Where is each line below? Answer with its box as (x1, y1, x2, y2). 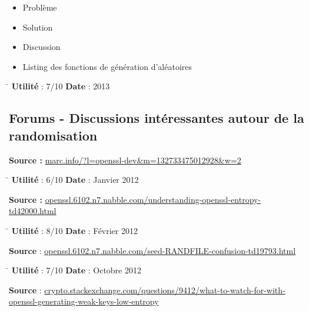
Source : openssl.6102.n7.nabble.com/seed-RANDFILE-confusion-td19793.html (9, 244, 296, 256)
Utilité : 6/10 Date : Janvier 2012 (11, 173, 139, 186)
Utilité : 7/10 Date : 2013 (11, 80, 110, 92)
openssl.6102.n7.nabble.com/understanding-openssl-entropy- (45, 193, 261, 205)
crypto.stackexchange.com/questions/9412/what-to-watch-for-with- (44, 283, 285, 296)
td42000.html (9, 205, 57, 217)
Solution (22, 21, 53, 33)
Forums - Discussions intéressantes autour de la (9, 109, 304, 127)
